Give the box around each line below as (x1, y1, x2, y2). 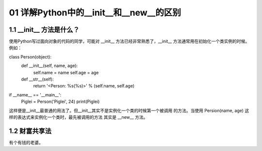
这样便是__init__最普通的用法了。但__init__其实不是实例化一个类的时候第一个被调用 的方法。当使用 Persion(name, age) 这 (9, 108, 249, 113)
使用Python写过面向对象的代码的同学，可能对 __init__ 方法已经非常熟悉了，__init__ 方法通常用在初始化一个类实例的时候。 (9, 39, 250, 44)
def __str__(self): (21, 76, 54, 82)
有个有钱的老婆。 (9, 139, 43, 145)
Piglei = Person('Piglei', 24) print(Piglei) (21, 99, 100, 105)
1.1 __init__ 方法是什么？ (9, 26, 80, 34)
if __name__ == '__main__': (9, 92, 62, 97)
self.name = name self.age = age (33, 69, 99, 75)
